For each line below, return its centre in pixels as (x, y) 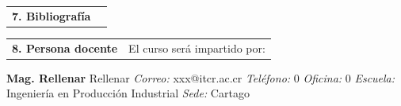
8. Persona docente (65, 48)
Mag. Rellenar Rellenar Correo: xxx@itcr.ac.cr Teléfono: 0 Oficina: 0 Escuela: (201, 77)
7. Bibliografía (52, 15)
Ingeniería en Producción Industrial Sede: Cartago (128, 93)
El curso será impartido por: (197, 48)
